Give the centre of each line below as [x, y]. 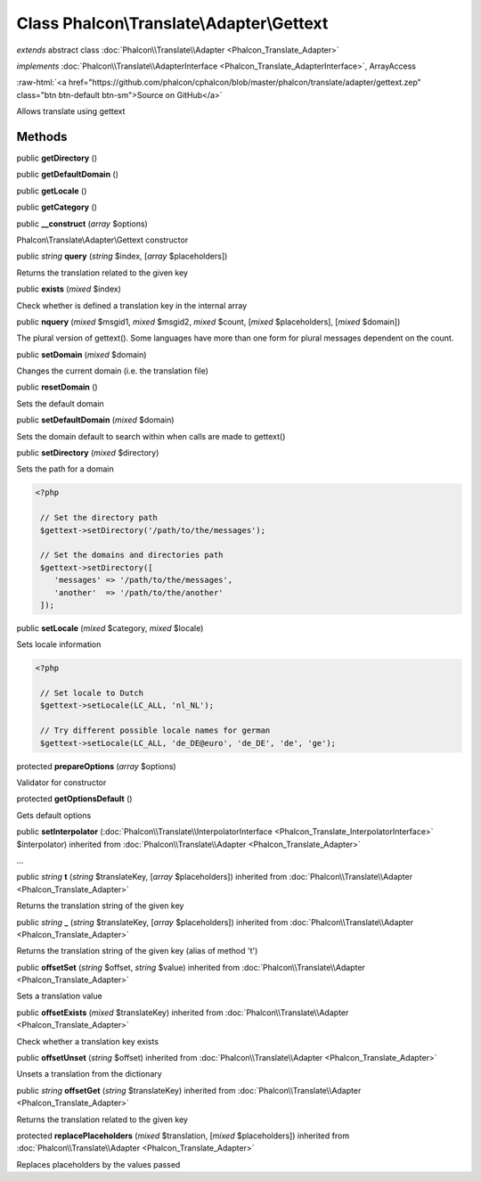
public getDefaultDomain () [68, 175]
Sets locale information [59, 644]
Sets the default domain [60, 403]
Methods [42, 137]
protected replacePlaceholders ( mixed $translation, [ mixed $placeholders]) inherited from [183, 1136]
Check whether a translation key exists [88, 1041]
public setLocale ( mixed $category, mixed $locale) [110, 627]
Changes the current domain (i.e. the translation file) [113, 371]
